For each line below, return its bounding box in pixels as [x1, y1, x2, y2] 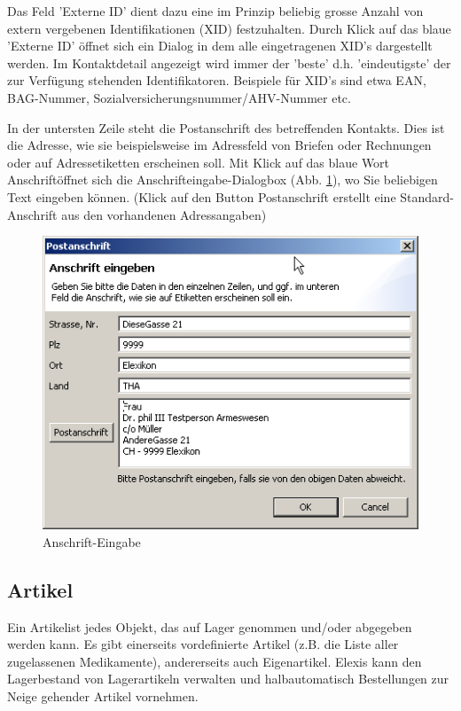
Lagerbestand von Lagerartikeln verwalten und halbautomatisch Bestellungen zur [7, 669, 449, 688]
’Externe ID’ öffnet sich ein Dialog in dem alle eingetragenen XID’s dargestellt [7, 36, 433, 55]
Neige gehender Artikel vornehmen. [7, 686, 199, 705]
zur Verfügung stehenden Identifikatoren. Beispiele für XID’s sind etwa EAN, [7, 71, 426, 90]
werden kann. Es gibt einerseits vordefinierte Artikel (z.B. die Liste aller [7, 635, 399, 653]
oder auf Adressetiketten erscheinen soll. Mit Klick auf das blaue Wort [7, 152, 390, 171]
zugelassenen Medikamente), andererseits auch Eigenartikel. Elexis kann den [7, 652, 422, 670]
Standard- [400, 187, 454, 206]
